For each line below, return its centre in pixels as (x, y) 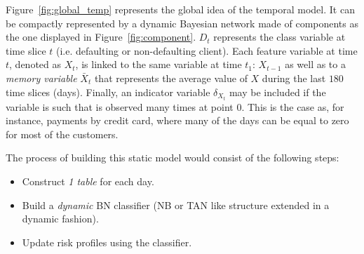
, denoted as (35, 64)
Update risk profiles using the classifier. (107, 242)
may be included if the (277, 92)
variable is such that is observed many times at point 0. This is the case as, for (175, 106)
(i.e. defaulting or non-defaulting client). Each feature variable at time (207, 50)
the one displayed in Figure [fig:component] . (101, 37)
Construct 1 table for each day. (88, 181)
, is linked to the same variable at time (159, 64)
